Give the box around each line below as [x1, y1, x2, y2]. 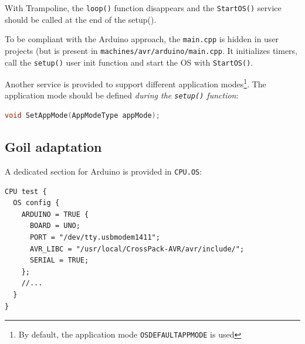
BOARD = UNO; [29, 222, 80, 230]
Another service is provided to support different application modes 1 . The [5, 76, 266, 90]
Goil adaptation [5, 138, 102, 156]
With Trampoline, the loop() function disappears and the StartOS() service [5, 2, 282, 13]
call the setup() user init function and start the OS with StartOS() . [5, 56, 253, 68]
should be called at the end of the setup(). [5, 13, 157, 25]
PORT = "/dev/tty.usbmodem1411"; [29, 233, 160, 241]
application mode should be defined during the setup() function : [5, 89, 239, 101]
